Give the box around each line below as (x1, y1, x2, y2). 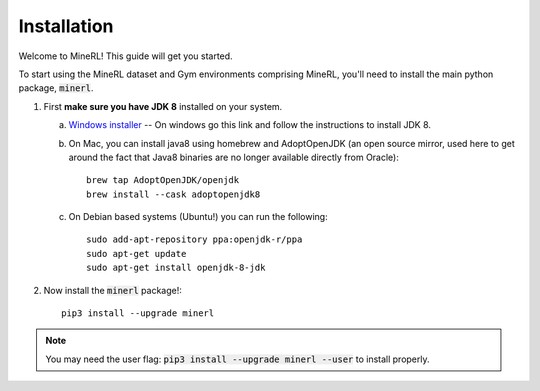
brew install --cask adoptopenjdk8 (86, 188, 261, 200)
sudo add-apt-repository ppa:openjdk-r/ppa (86, 234, 303, 245)
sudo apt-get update (86, 248, 187, 259)
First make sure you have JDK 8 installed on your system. (43, 100, 283, 112)
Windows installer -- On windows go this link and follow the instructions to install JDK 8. (68, 119, 432, 131)
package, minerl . (18, 82, 94, 94)
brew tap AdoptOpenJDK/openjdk (86, 175, 240, 186)
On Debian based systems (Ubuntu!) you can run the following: (68, 211, 329, 223)
